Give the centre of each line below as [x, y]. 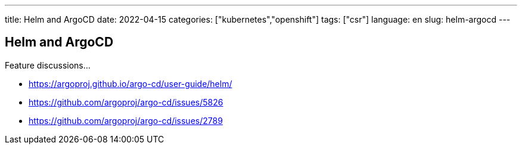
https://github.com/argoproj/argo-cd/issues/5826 [126, 102]
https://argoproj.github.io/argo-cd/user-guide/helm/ [130, 83]
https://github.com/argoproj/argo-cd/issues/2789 [126, 120]
